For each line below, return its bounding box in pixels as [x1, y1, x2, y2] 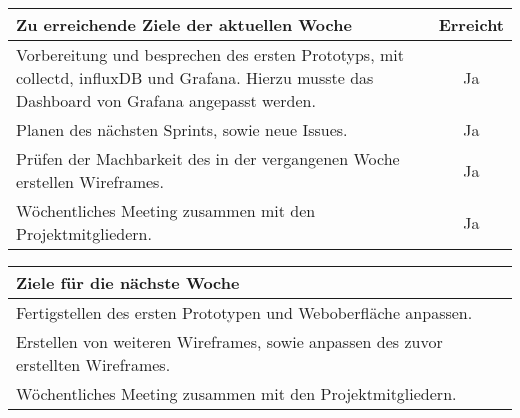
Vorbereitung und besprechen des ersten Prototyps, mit [16, 43, 404, 66]
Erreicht [438, 13, 504, 36]
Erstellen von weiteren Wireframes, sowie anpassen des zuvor [16, 330, 443, 353]
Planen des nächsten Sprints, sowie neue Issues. [16, 118, 348, 141]
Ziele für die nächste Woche [16, 271, 240, 294]
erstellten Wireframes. [16, 353, 171, 376]
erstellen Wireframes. [16, 170, 164, 193]
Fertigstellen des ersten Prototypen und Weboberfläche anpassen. [16, 301, 473, 324]
